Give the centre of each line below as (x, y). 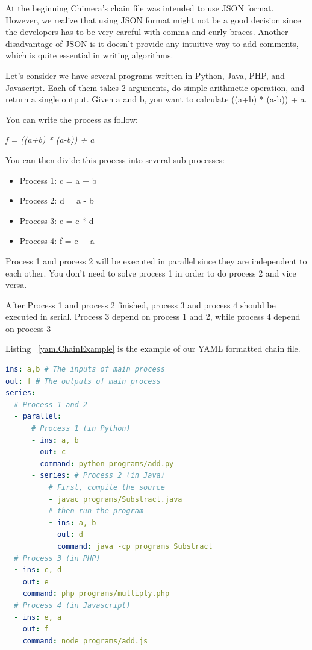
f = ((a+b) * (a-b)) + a (50, 139)
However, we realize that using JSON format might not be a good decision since (153, 20)
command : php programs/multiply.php (96, 594)
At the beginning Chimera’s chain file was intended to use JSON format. (140, 8)
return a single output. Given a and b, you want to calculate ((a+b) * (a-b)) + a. (156, 99)
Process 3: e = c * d (57, 220)
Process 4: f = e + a (57, 241)
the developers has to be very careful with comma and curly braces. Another (147, 32)
